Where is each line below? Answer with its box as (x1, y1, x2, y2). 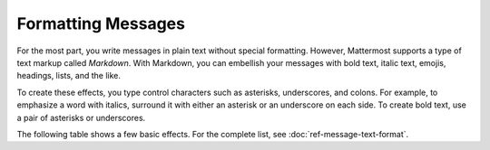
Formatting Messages (16, 14, 186, 33)
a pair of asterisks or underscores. (16, 112, 146, 123)
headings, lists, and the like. (16, 70, 122, 81)
